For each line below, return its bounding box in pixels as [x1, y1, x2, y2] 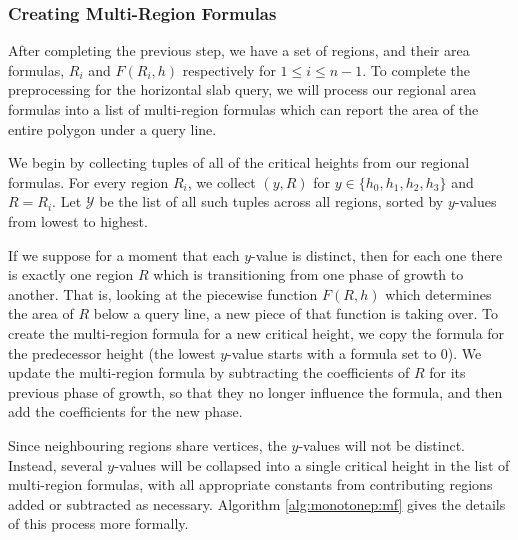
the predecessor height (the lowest [8, 342, 216, 363]
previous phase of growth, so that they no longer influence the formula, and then [8, 381, 503, 402]
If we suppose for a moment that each [8, 244, 240, 265]
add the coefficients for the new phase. [8, 401, 243, 422]
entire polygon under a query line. [8, 118, 217, 139]
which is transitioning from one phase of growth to [153, 264, 464, 285]
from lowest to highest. [8, 210, 148, 231]
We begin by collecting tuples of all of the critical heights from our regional [8, 152, 470, 173]
